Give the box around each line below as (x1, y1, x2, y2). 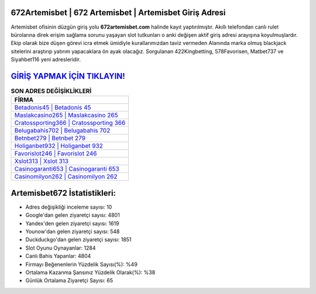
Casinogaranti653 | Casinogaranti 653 (14, 165, 119, 173)
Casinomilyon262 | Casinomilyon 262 (14, 172, 118, 181)
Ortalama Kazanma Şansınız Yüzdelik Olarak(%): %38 (25, 269, 156, 276)
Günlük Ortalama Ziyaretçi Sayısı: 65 (25, 277, 114, 284)
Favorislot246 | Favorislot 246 (14, 150, 97, 158)
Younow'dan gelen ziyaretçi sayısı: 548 (25, 228, 120, 235)
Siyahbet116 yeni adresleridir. (11, 56, 81, 63)
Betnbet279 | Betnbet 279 (14, 134, 86, 143)
